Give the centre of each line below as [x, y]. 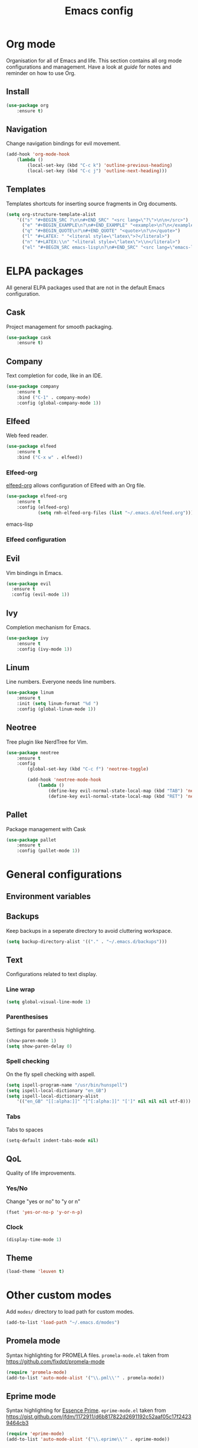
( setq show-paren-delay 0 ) [39, 1046]
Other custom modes [59, 1295]
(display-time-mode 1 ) [34, 1239]
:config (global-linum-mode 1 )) [56, 709]
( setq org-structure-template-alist [51, 214]
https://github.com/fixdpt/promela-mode [55, 1361]
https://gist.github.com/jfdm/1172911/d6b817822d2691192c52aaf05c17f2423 [99, 1417]
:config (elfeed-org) [43, 508]
